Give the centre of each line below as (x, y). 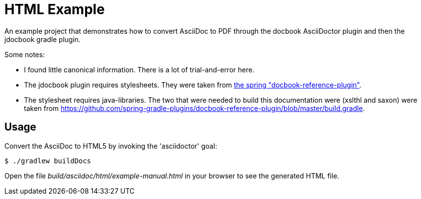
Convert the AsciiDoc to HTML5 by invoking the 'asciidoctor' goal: (111, 146)
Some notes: (25, 54)
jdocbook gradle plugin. (43, 39)
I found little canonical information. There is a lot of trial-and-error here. (139, 69)
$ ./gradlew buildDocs (48, 161)
